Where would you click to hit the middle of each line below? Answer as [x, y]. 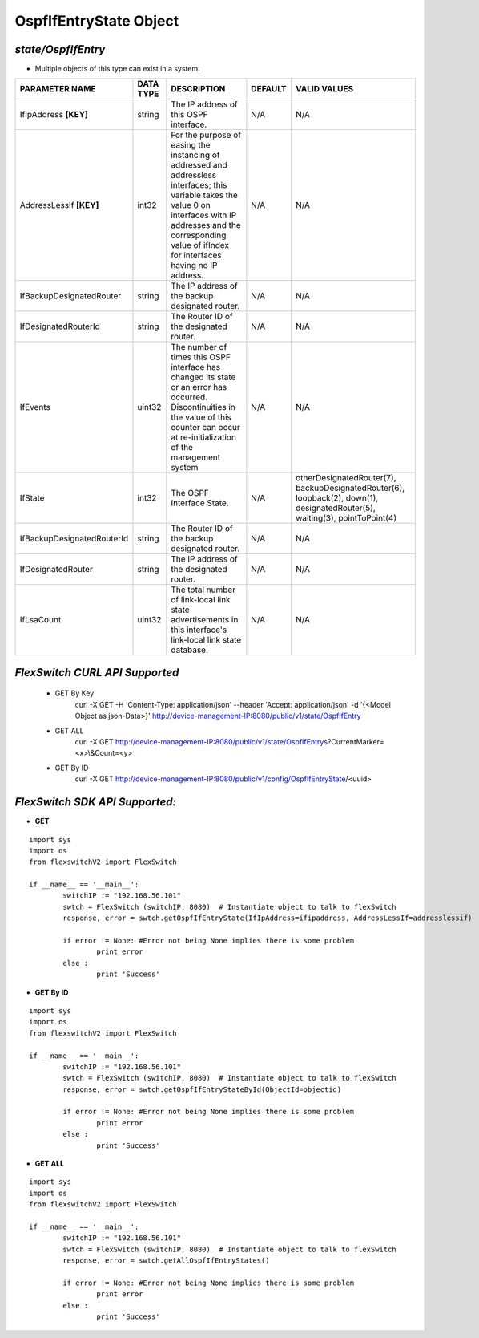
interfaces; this [199, 185]
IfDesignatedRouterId [60, 326]
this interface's [199, 630]
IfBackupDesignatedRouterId [74, 539]
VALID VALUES [324, 89]
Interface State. [200, 503]
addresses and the [206, 225]
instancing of [195, 155]
